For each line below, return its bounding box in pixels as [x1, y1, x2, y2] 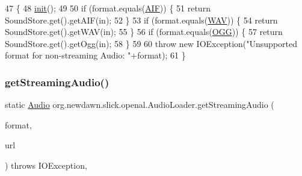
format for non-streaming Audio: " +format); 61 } [5, 49, 186, 61]
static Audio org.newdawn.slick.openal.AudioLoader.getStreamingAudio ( [5, 98, 274, 111]
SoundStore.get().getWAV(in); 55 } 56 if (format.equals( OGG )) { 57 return [5, 25, 283, 38]
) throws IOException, [5, 159, 87, 171]
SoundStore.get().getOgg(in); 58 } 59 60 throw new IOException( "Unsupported [5, 37, 297, 49]
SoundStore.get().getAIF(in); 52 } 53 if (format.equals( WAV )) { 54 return [5, 13, 278, 26]
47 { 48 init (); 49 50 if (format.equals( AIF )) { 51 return [5, 2, 211, 14]
